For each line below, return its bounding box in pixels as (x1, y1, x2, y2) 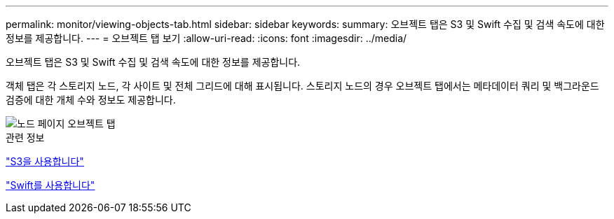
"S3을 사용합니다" (6, 155, 84, 167)
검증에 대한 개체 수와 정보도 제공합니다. (6, 94, 176, 106)
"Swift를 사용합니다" (6, 179, 95, 191)
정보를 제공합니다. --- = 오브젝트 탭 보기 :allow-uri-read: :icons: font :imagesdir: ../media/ (6, 32, 407, 44)
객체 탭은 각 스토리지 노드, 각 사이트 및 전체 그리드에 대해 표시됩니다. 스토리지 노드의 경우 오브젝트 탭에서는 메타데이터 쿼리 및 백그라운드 (6, 80, 599, 92)
